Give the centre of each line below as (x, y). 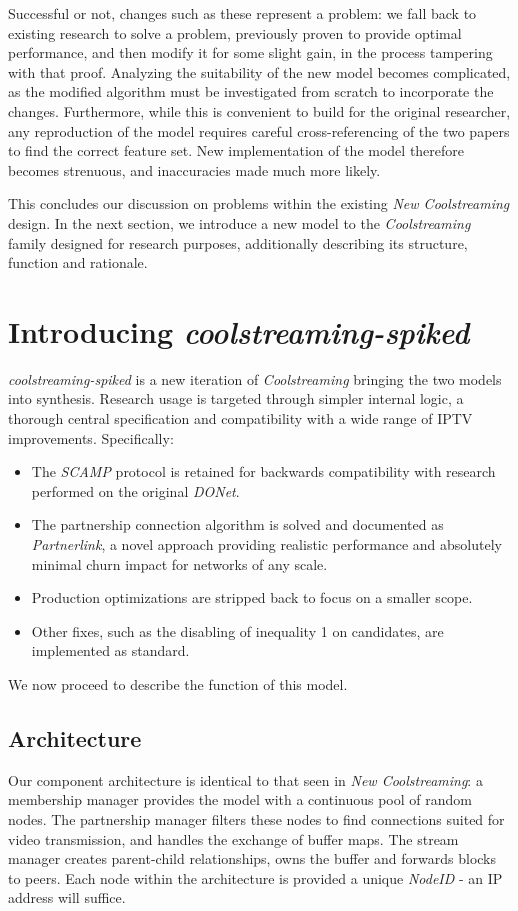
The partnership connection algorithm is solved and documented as (237, 524)
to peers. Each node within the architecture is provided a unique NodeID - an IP (255, 877)
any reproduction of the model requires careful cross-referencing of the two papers (259, 130)
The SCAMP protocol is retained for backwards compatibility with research (263, 471)
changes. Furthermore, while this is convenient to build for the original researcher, (259, 110)
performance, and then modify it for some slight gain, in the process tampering (250, 52)
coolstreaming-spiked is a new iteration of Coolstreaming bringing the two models (255, 378)
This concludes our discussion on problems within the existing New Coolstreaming (259, 203)
